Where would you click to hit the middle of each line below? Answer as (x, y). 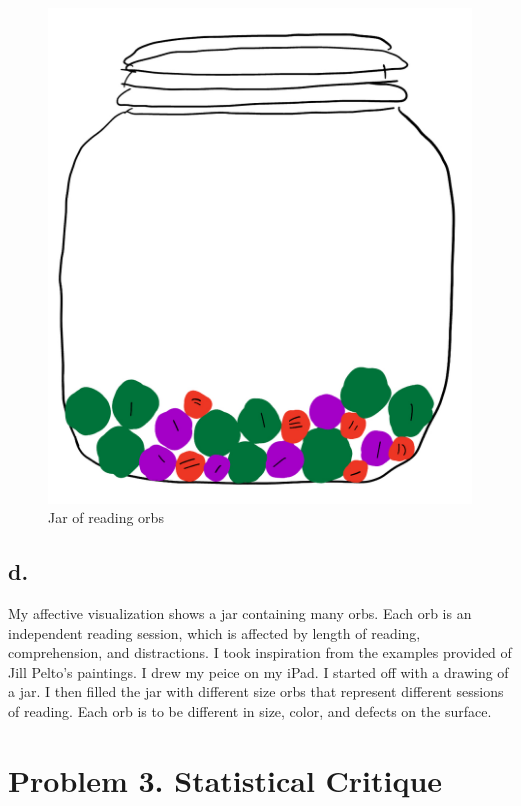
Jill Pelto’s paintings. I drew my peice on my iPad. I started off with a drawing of (258, 671)
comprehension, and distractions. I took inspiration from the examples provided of (260, 652)
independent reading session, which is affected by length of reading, (214, 632)
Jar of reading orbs (106, 517)
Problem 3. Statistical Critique (225, 779)
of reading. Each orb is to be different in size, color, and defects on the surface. (250, 710)
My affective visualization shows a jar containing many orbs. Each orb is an (240, 613)
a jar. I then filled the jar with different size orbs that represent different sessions (256, 691)
